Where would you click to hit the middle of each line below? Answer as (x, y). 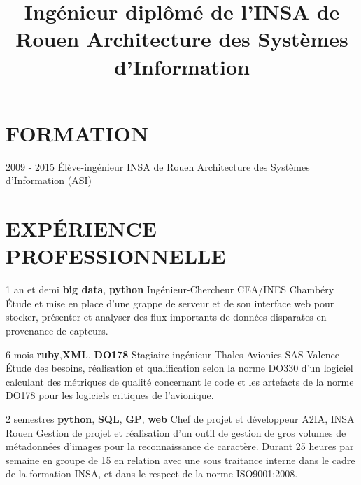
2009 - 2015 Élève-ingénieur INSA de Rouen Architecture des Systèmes (158, 166)
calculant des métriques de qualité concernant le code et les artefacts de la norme (180, 381)
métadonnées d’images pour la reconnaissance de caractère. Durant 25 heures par (180, 446)
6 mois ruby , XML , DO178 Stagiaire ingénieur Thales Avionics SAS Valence (172, 354)
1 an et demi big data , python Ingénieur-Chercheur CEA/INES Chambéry (170, 289)
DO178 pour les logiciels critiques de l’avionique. (110, 395)
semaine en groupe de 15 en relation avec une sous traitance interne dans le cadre (180, 459)
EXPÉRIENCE (81, 229)
